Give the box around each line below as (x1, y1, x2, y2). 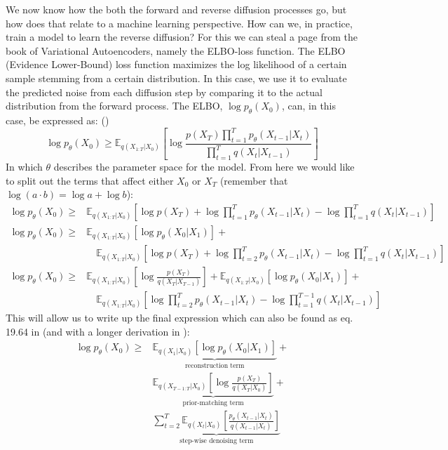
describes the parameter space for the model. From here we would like (53, 159, 355, 174)
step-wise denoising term (179, 437, 254, 445)
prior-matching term (182, 399, 244, 406)
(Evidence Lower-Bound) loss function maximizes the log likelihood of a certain (6, 57, 347, 72)
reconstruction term (185, 362, 245, 370)
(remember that (219, 173, 288, 187)
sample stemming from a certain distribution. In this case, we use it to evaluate (6, 70, 347, 85)
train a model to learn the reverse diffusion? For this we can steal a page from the (6, 29, 358, 44)
